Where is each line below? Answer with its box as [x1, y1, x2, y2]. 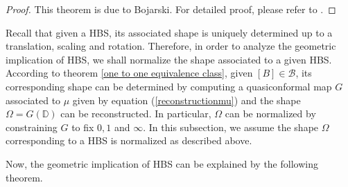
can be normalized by [225, 106, 316, 121]
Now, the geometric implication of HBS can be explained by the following [6, 156, 318, 170]
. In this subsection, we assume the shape [143, 119, 319, 134]
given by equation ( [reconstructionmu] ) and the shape [72, 92, 301, 107]
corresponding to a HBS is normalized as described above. [6, 133, 252, 148]
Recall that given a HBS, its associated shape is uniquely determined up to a [6, 25, 333, 39]
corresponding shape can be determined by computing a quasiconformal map [6, 79, 332, 93]
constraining [6, 119, 58, 134]
